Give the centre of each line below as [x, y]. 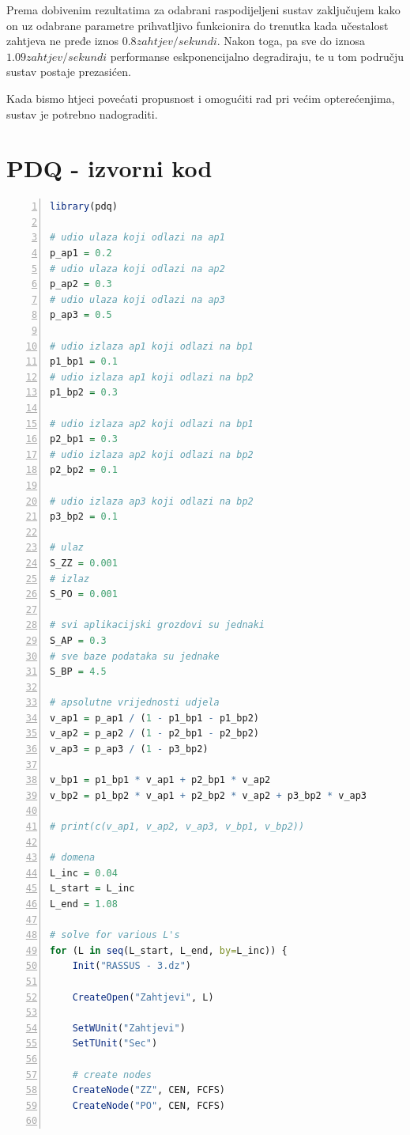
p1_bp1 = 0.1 [84, 362]
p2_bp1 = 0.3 [84, 439]
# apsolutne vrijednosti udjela [135, 703]
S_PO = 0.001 [84, 594]
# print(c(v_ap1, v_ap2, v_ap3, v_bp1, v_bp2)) [177, 827]
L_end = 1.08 [84, 904]
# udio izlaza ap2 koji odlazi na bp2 [152, 454]
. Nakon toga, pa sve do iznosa [291, 41]
